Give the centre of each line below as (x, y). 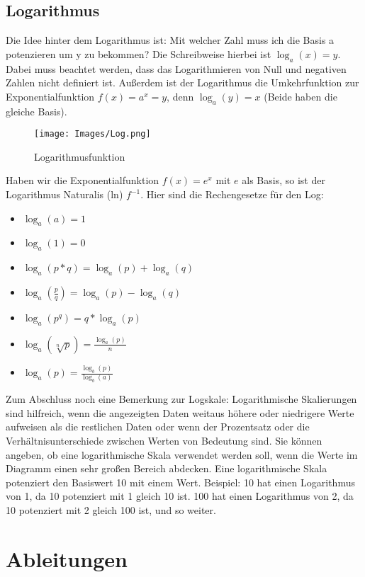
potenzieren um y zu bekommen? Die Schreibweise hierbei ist (139, 53)
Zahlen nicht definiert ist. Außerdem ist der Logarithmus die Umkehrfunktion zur (182, 82)
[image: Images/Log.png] (92, 134)
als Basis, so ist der (283, 180)
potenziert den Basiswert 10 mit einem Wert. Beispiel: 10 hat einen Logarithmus (180, 482)
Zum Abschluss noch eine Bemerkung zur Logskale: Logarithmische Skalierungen (181, 399)
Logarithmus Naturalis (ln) (64, 194)
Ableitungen (67, 558)
